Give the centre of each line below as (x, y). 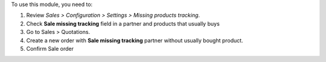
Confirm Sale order (50, 48)
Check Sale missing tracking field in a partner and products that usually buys (123, 23)
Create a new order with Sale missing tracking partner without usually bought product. (135, 40)
